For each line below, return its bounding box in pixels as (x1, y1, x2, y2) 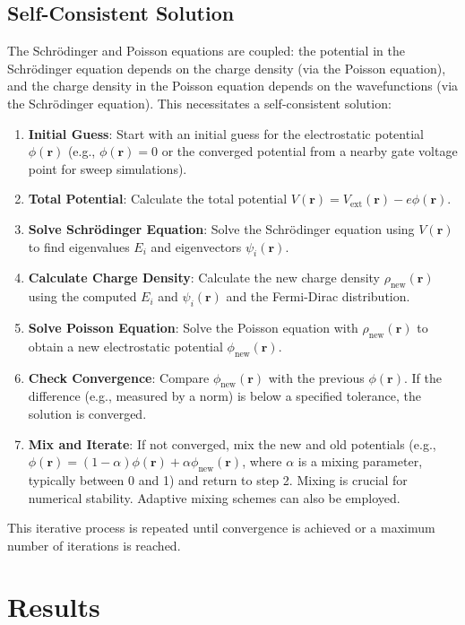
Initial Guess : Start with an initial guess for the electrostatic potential (28, 124, 424, 143)
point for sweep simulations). (28, 159, 187, 178)
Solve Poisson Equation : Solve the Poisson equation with (28, 317, 358, 336)
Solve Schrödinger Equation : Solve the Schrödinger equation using (28, 219, 415, 238)
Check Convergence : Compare (28, 368, 210, 386)
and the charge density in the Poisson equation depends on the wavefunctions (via (7, 76, 459, 95)
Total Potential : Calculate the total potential (28, 189, 288, 208)
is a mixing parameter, (297, 452, 423, 471)
